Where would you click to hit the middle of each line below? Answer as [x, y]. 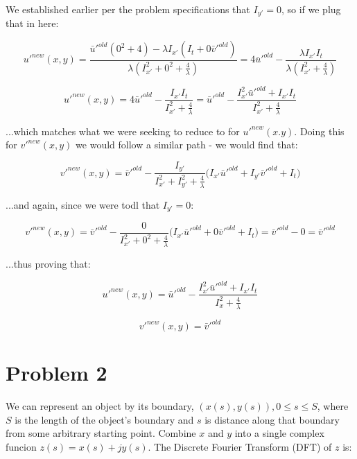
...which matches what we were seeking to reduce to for [123, 131]
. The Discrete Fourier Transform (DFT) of [240, 446]
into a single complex [279, 433]
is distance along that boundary [272, 419]
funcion [21, 446]
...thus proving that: [48, 264]
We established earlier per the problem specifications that [128, 9]
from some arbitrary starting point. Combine [101, 433]
